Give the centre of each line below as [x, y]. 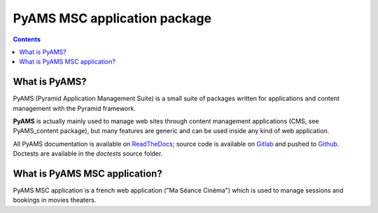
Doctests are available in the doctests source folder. [88, 153]
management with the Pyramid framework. [75, 108]
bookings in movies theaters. [55, 200]
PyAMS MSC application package [112, 18]
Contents [27, 39]
